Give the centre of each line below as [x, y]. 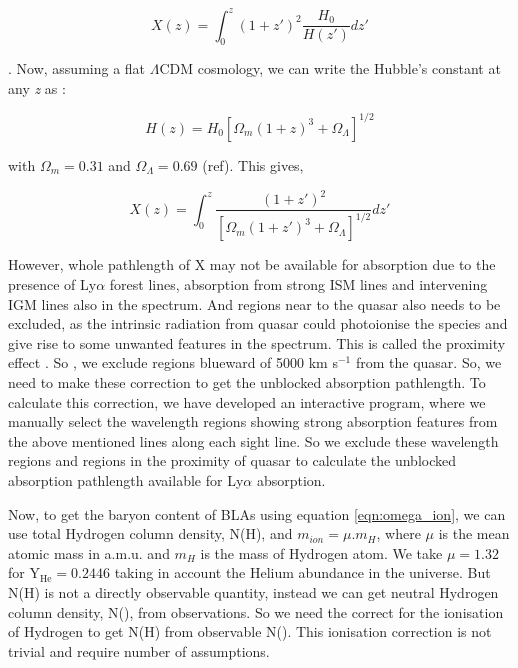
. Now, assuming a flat [77, 68]
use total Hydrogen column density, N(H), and [150, 533]
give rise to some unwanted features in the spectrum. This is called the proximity [257, 342]
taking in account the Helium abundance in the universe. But [302, 572]
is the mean [474, 533]
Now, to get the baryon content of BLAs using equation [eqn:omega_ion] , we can [257, 513]
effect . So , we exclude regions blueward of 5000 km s [173, 362]
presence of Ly [52, 284]
